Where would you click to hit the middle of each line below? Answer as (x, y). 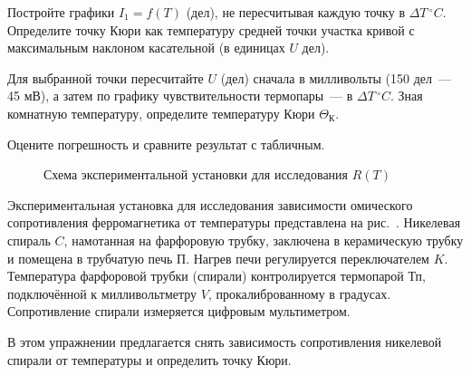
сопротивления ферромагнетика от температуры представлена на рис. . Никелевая (234, 222)
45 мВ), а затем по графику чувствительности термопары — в (180, 96)
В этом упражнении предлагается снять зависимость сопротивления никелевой (225, 341)
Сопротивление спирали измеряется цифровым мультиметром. (179, 311)
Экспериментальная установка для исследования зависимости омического (210, 204)
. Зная (407, 96)
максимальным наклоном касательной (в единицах (146, 48)
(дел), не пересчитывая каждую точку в (295, 12)
